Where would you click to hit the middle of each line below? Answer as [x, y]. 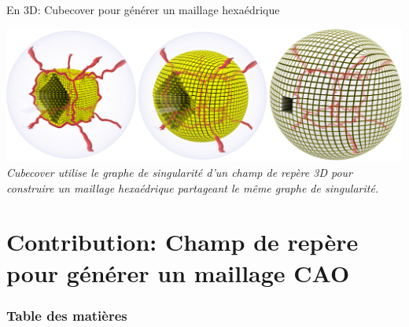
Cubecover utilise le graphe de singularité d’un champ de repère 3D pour [180, 172]
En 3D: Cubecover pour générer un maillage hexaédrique [143, 9]
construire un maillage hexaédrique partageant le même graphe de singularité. [193, 187]
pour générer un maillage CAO [178, 272]
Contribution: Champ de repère [182, 242]
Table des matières [67, 315]
